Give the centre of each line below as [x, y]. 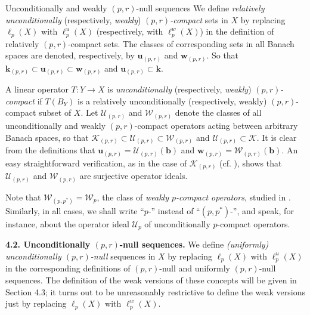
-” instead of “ [174, 210]
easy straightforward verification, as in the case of [96, 163]
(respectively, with [130, 31]
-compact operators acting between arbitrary [216, 125]
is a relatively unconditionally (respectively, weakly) [172, 101]
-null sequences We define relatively [200, 8]
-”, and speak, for [262, 210]
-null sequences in [123, 256]
